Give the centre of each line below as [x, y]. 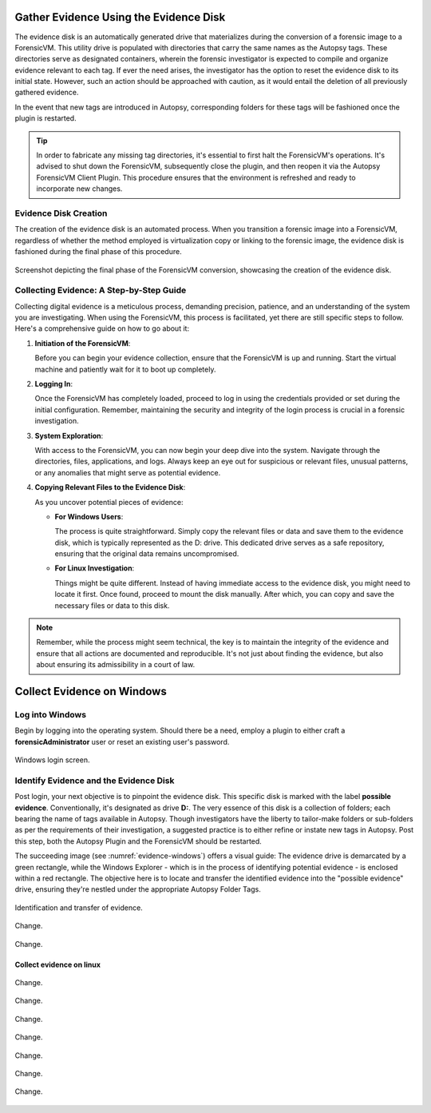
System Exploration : [69, 435]
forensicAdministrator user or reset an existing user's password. [122, 741]
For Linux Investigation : [95, 568]
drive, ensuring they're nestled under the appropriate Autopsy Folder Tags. [138, 889]
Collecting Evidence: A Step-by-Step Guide [101, 290]
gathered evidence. [47, 93]
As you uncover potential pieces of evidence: [109, 502]
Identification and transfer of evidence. [79, 908]
